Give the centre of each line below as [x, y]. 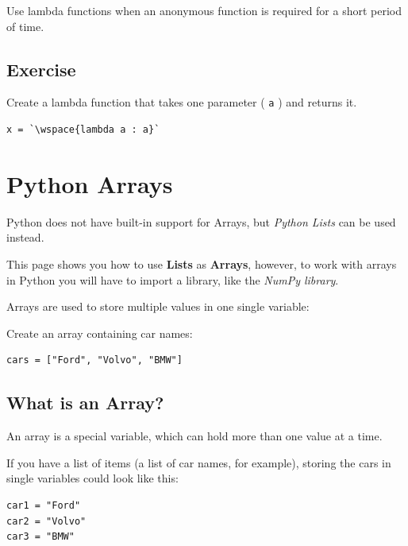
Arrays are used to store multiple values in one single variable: [158, 306]
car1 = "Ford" [44, 505]
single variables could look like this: [92, 478]
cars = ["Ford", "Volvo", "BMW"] [94, 360]
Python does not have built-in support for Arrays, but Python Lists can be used [201, 221]
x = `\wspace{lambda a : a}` [83, 130]
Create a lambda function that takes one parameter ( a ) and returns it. [182, 102]
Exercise [41, 69]
